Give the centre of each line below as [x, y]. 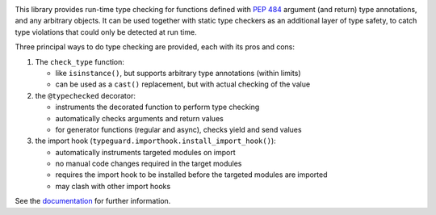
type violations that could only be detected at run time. [106, 32]
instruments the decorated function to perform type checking [157, 107]
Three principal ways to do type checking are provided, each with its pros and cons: [155, 47]
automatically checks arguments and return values [139, 118]
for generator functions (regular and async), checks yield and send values [178, 129]
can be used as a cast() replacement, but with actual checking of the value [183, 84]
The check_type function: [80, 61]
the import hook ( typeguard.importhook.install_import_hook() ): [155, 141]
